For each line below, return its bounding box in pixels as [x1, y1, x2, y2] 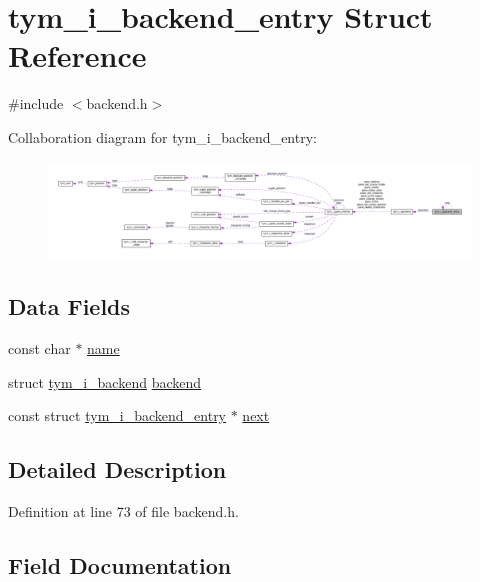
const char [8, 338, 71, 359]
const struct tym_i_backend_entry [8, 405, 227, 426]
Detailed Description [8, 454, 227, 485]
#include [8, 93, 64, 114]
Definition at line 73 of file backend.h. [8, 501, 239, 522]
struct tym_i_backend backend [8, 371, 202, 392]
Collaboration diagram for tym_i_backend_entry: [8, 126, 317, 147]
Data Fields [8, 291, 131, 322]
